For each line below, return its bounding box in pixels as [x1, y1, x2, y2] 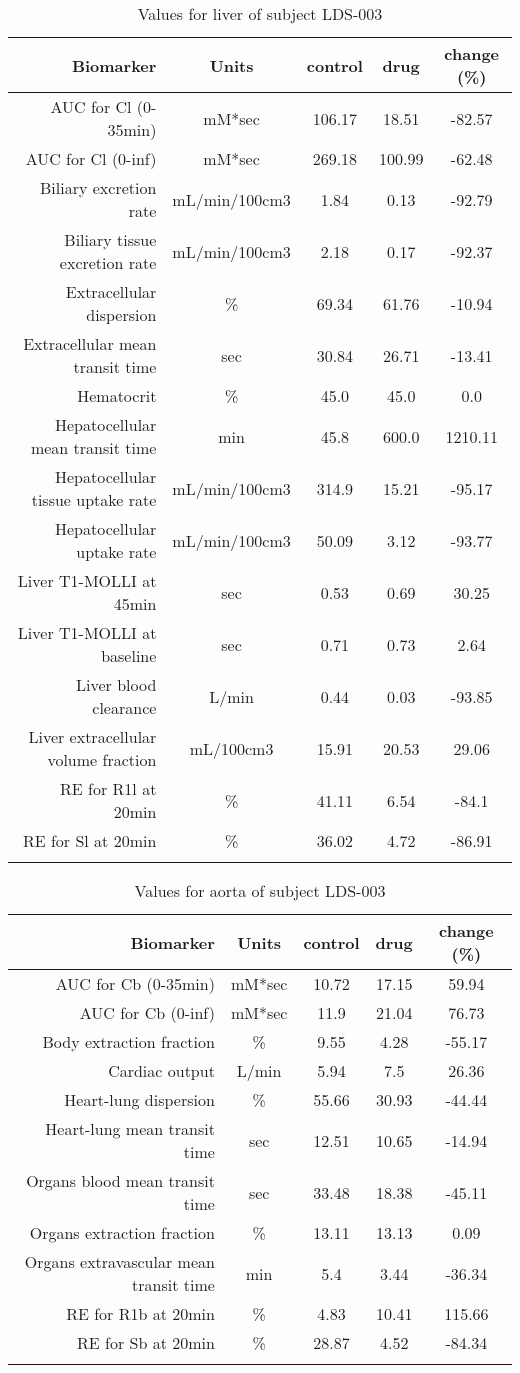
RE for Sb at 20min [77, 1331, 215, 1354]
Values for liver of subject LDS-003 [137, 2, 383, 25]
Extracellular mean [23, 332, 157, 355]
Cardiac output [108, 1059, 215, 1082]
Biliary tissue [64, 228, 157, 251]
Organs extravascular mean [24, 1250, 215, 1273]
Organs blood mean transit [26, 1169, 215, 1192]
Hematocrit [77, 384, 157, 407]
